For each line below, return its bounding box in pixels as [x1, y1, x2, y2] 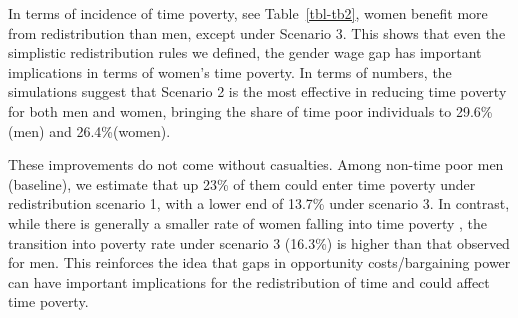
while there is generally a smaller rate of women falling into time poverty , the [8, 212, 488, 233]
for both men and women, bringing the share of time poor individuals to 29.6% [8, 100, 493, 121]
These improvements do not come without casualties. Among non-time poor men [8, 154, 504, 175]
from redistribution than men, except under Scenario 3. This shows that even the [8, 22, 506, 43]
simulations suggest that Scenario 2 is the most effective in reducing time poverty [8, 81, 507, 102]
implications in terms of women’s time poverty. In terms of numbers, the [8, 61, 452, 82]
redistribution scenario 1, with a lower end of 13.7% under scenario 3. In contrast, [8, 193, 510, 214]
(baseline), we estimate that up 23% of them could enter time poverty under [8, 173, 476, 194]
